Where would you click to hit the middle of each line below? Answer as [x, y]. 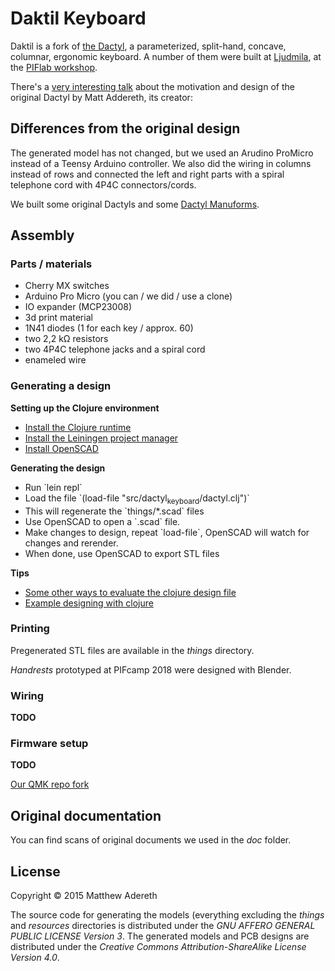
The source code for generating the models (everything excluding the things [167, 915]
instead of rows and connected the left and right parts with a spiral [147, 174]
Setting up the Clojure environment [85, 408]
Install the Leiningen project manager [101, 438]
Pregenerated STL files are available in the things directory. [132, 650]
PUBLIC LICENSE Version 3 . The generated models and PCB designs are [160, 936]
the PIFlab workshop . [54, 67]
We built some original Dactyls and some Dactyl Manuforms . [135, 204]
